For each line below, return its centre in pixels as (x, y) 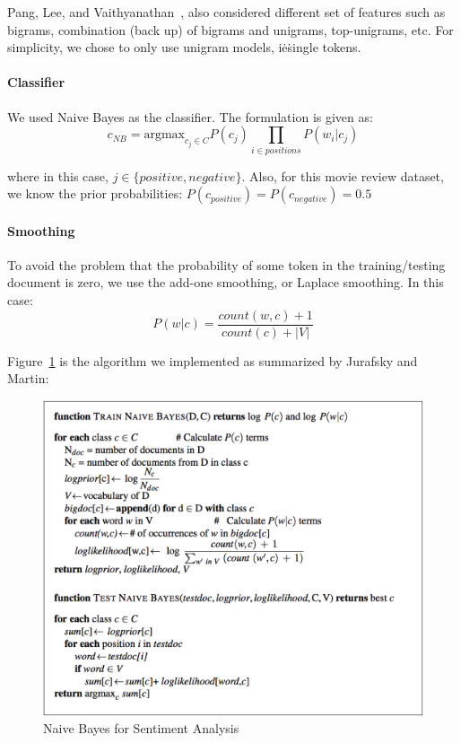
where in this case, (58, 175)
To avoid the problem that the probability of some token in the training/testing (226, 264)
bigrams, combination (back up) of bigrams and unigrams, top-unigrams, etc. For (230, 29)
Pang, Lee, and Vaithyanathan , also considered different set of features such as (226, 12)
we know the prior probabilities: (95, 193)
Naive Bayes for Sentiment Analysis (141, 728)
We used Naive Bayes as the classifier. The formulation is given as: (190, 116)
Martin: (28, 378)
